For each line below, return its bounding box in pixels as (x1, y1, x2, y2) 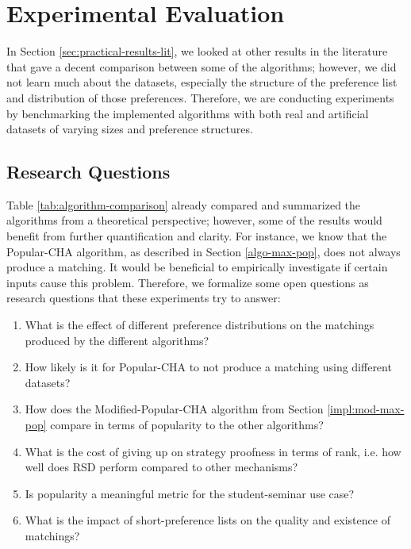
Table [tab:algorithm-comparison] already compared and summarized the (6, 196, 361, 213)
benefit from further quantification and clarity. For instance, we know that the (6, 228, 387, 244)
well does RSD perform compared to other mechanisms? (25, 459, 298, 475)
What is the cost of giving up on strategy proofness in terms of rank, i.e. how (25, 443, 401, 459)
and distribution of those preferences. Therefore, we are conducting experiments (6, 89, 394, 106)
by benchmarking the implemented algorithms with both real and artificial (6, 105, 369, 121)
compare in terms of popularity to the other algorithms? (50, 417, 324, 433)
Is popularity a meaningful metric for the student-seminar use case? (25, 485, 355, 501)
